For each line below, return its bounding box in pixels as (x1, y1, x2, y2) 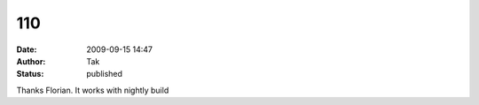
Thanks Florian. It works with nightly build (16, 85, 169, 95)
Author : (16, 56, 46, 66)
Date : (16, 44, 37, 55)
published (86, 69, 123, 79)
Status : (16, 69, 44, 79)
